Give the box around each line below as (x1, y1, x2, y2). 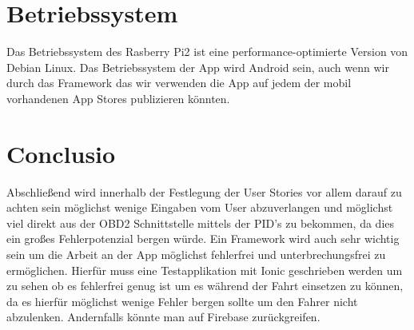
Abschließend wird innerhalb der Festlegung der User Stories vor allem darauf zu (6, 183, 402, 200)
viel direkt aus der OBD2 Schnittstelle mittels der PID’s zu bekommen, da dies (6, 214, 395, 231)
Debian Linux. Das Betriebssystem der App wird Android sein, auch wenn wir (6, 58, 389, 75)
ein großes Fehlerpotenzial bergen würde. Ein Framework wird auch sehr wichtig (6, 230, 400, 247)
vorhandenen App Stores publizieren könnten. (6, 89, 230, 106)
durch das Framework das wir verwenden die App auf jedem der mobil (6, 74, 352, 91)
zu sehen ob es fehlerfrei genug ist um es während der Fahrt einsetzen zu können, (6, 277, 404, 294)
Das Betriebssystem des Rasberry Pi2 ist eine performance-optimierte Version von (6, 43, 408, 60)
